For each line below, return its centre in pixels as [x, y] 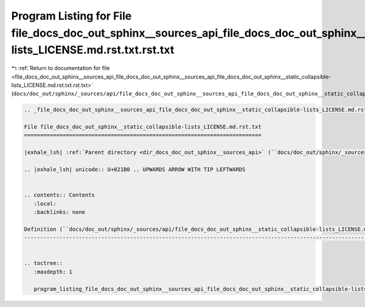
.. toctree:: [43, 263]
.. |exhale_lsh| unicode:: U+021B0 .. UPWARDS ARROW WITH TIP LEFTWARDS [135, 170]
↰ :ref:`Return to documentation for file [61, 68]
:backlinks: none [59, 212]
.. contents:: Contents [60, 195]
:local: [45, 203]
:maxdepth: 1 [53, 272]
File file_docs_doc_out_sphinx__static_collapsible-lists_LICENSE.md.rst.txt [143, 127]
